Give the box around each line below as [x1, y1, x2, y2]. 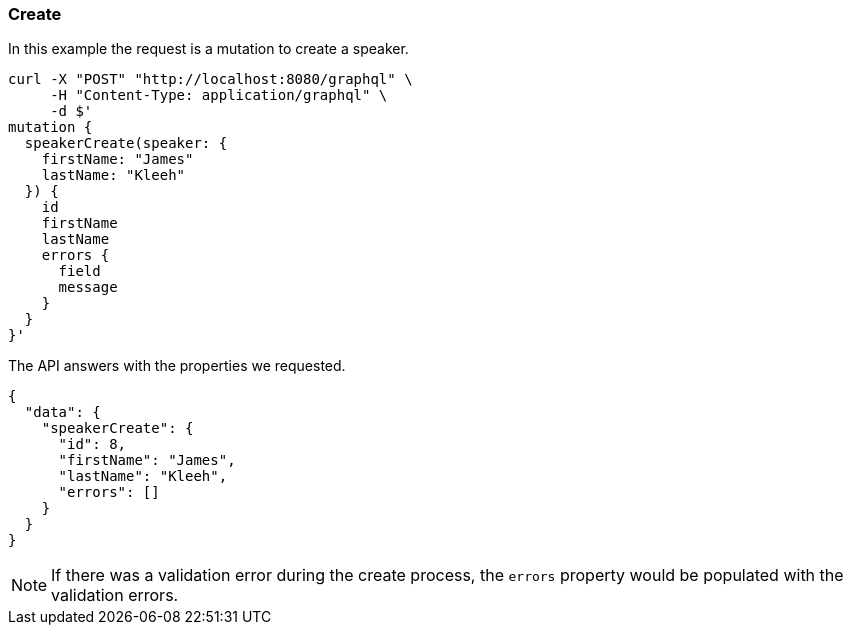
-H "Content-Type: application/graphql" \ [50, 87, 388, 104]
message [58, 279, 118, 296]
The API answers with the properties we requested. [8, 357, 346, 375]
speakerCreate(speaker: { [24, 135, 228, 152]
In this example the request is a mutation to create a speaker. [8, 40, 409, 58]
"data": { [24, 404, 101, 421]
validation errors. [51, 585, 179, 606]
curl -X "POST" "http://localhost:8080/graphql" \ [8, 71, 413, 88]
